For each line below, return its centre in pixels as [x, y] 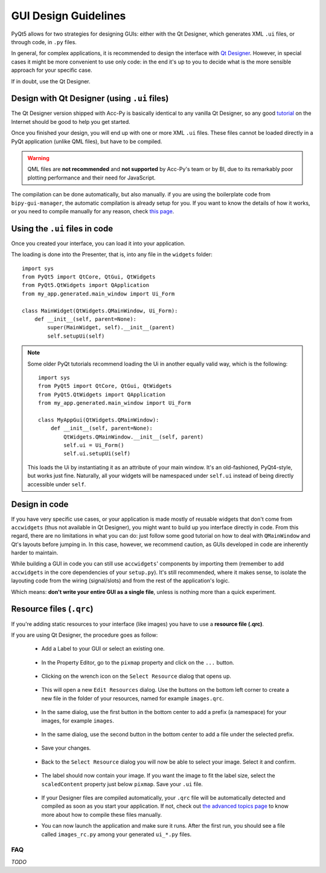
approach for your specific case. [52, 70]
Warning [38, 158]
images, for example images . [78, 720]
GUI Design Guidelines [69, 16]
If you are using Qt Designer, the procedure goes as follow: [85, 635]
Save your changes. [66, 748]
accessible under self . [57, 484]
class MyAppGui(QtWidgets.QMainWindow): [99, 420]
